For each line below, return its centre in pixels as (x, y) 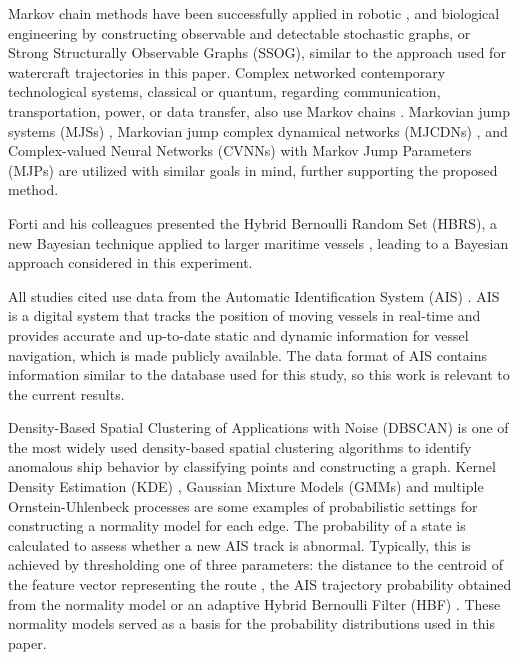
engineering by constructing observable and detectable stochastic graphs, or (239, 32)
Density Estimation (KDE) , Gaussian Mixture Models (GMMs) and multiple (246, 486)
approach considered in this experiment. (130, 262)
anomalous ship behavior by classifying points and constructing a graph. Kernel (252, 466)
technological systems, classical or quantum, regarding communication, (224, 91)
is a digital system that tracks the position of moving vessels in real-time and (244, 315)
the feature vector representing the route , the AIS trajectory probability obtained (260, 584)
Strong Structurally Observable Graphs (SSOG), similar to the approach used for (257, 52)
